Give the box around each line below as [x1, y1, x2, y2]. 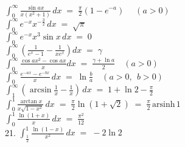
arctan [20, 98, 37, 105]
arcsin [29, 86, 52, 95]
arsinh [152, 100, 175, 109]
